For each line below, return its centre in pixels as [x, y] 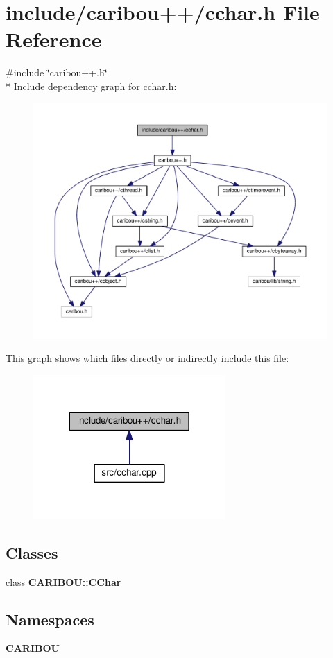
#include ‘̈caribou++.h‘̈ [57, 72]
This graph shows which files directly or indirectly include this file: [147, 358]
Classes [32, 552]
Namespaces [50, 619]
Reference [54, 39]
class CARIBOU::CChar [63, 581]
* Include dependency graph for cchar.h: [91, 86]
